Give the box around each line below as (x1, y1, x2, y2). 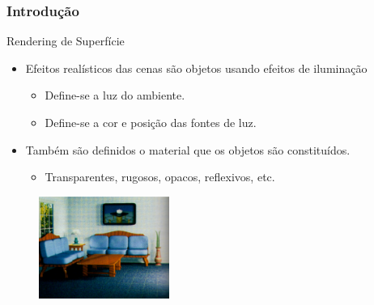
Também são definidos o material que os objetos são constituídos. (25, 141, 351, 158)
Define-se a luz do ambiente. (45, 87, 185, 104)
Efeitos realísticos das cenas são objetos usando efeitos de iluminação (25, 59, 368, 76)
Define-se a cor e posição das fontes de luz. (45, 114, 257, 130)
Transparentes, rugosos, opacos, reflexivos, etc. (45, 168, 275, 185)
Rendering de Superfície (6, 32, 125, 49)
